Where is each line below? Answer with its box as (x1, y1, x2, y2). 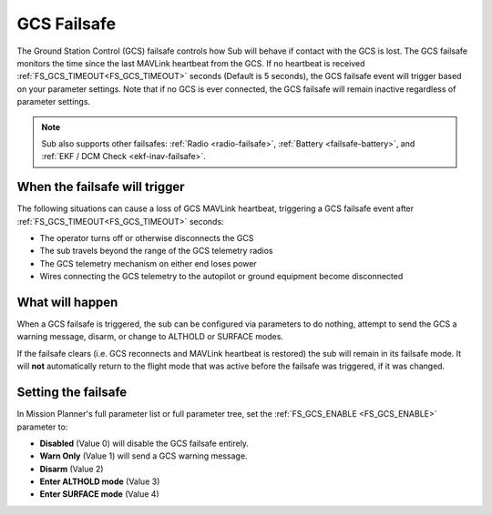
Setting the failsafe (16, 385, 128, 400)
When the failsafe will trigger (16, 179, 186, 195)
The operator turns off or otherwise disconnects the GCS (39, 232, 254, 243)
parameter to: (16, 421, 68, 432)
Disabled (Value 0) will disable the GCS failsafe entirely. (39, 438, 250, 449)
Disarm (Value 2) (39, 463, 104, 474)
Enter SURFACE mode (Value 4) (39, 489, 159, 500)
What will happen (16, 294, 118, 309)
